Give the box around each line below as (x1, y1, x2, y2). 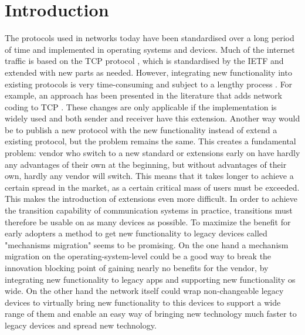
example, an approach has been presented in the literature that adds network (5, 89, 282, 101)
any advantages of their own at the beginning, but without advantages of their (5, 158, 287, 170)
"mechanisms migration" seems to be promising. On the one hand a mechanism (5, 238, 289, 251)
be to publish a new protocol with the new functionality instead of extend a (5, 123, 277, 136)
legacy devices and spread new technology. (5, 319, 157, 331)
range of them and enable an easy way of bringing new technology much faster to (5, 307, 297, 320)
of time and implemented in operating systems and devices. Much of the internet (5, 43, 295, 55)
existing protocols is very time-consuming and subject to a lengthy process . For (5, 77, 293, 90)
